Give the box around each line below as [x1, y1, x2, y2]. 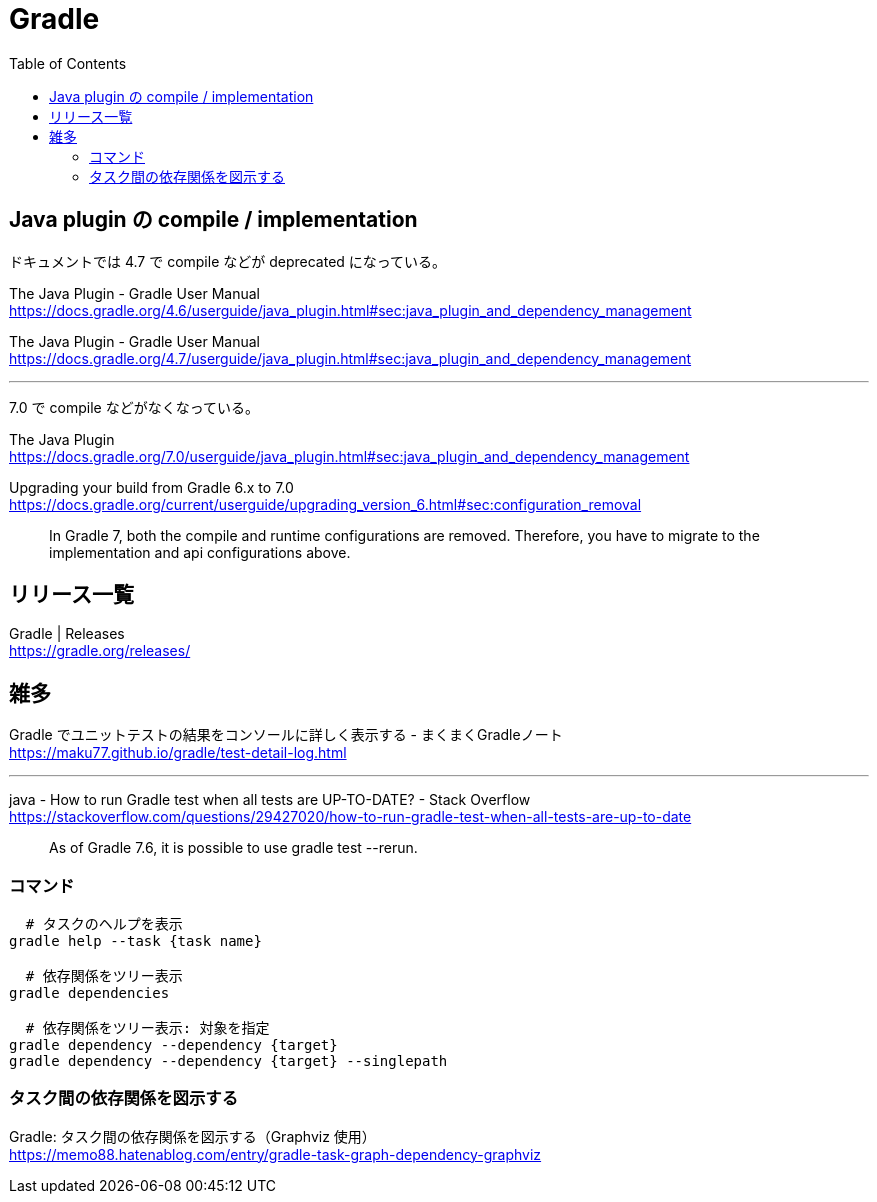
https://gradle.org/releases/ [9, 642, 191, 660]
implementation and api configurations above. [49, 543, 351, 561]
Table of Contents [9, 54, 127, 72]
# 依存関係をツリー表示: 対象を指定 [25, 1020, 270, 1037]
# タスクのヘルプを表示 [25, 916, 183, 933]
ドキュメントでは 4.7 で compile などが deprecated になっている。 [9, 252, 447, 270]
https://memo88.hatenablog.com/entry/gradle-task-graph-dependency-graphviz [9, 1145, 542, 1163]
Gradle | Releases [9, 625, 125, 643]
